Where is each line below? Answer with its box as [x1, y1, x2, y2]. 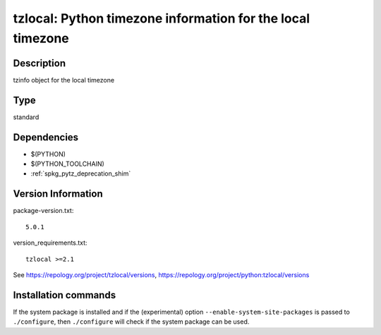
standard [13, 113, 40, 121]
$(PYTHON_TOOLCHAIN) [30, 159, 105, 169]
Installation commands [13, 289, 116, 301]
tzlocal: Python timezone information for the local [13, 11, 310, 26]
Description [13, 57, 66, 69]
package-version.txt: [13, 207, 74, 215]
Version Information [13, 188, 103, 200]
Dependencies [13, 131, 79, 143]
